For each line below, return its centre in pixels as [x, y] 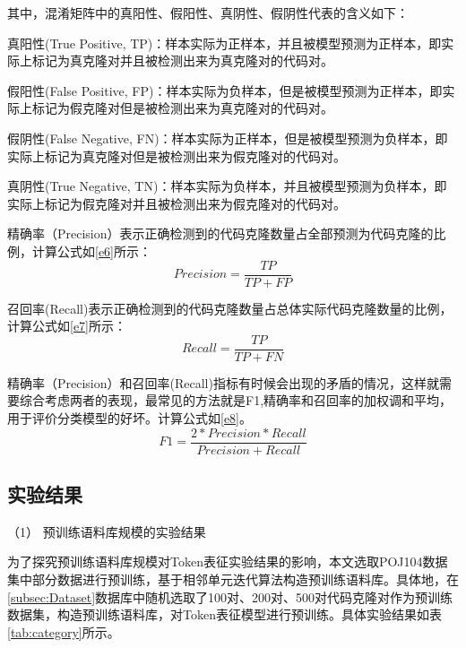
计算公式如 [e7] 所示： [67, 326]
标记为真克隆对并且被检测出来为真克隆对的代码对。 [182, 60]
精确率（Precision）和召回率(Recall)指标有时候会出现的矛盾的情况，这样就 [223, 382]
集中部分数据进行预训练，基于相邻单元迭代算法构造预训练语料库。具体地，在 [233, 579]
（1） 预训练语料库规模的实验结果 [107, 531]
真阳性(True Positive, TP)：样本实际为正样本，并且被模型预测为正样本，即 [224, 43]
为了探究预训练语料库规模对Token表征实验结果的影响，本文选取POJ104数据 [228, 562]
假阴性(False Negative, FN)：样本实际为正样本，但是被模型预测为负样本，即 [228, 138]
